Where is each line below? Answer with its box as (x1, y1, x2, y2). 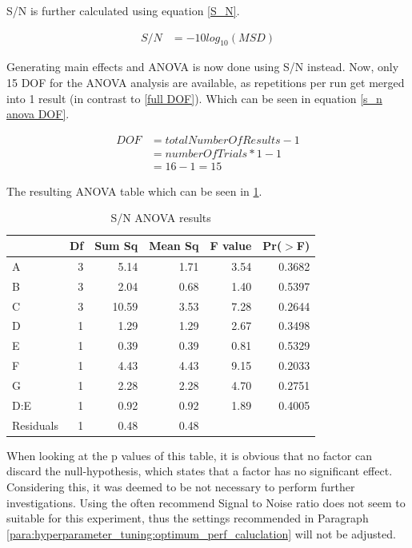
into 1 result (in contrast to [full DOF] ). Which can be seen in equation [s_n (6, 89, 382, 106)
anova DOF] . (6, 105, 70, 122)
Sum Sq (94, 237, 138, 254)
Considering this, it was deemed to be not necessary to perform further (6, 478, 355, 494)
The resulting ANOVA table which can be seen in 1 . (6, 182, 262, 199)
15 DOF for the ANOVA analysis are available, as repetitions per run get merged (6, 74, 405, 91)
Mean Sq (149, 237, 199, 254)
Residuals (12, 416, 58, 433)
